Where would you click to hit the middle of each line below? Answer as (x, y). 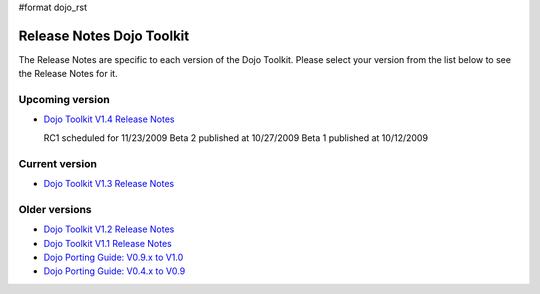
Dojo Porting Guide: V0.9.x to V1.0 (113, 257)
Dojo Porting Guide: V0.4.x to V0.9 (114, 271)
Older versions (55, 209)
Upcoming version (64, 100)
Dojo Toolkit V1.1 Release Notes (107, 243)
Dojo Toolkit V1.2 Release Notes (109, 229)
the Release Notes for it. (68, 74)
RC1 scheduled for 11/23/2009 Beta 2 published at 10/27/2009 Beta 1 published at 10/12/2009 (236, 137)
